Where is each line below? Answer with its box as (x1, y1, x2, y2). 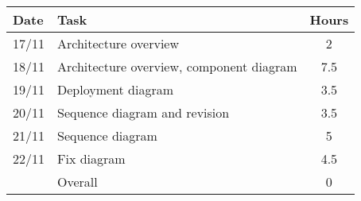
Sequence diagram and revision (57, 103, 230, 122)
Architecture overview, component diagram (57, 57, 297, 75)
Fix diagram (57, 149, 126, 168)
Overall (57, 172, 98, 191)
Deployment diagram (57, 80, 174, 99)
